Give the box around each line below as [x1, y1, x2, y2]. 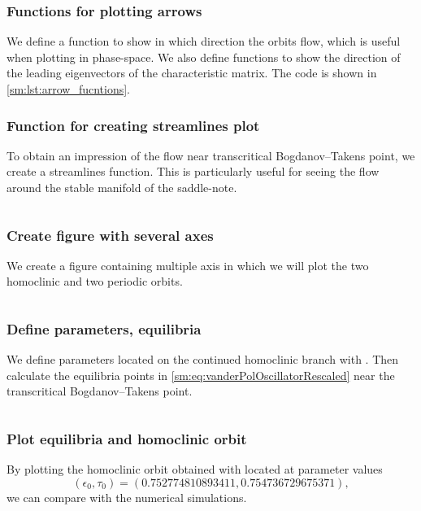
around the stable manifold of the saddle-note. [7, 179, 237, 195]
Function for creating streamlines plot [7, 115, 260, 135]
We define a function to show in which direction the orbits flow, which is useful [7, 33, 401, 50]
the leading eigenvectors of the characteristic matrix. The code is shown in [7, 64, 377, 81]
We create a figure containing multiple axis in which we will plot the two [7, 256, 369, 273]
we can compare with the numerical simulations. [7, 488, 247, 505]
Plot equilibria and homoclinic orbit [7, 428, 247, 448]
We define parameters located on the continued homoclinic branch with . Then [7, 351, 399, 368]
